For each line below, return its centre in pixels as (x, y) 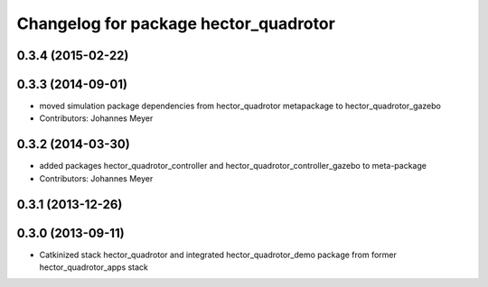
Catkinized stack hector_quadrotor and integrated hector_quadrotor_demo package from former (218, 255)
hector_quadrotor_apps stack (94, 267)
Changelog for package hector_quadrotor (176, 23)
